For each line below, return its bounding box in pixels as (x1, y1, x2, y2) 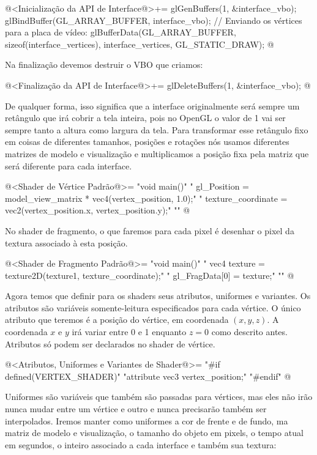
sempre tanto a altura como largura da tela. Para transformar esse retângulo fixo (5, 123, 308, 136)
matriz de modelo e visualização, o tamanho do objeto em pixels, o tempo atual (5, 426, 304, 439)
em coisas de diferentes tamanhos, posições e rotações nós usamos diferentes (5, 135, 289, 148)
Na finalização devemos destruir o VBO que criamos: (5, 58, 203, 71)
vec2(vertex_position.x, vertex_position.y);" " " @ (5, 204, 190, 216)
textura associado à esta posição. (5, 236, 128, 249)
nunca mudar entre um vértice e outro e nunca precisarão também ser (5, 402, 267, 415)
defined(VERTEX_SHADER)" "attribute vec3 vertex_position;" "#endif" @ (5, 369, 291, 382)
